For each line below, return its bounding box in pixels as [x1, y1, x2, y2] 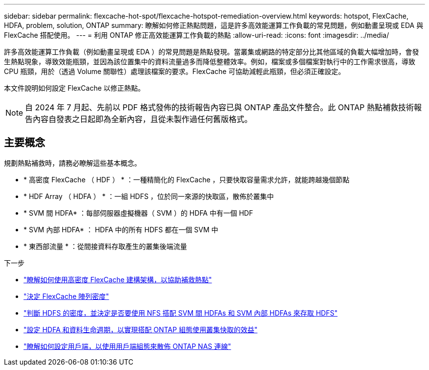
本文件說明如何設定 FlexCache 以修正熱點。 [4, 84, 145, 92]
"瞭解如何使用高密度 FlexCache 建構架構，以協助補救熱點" [24, 275, 212, 284]
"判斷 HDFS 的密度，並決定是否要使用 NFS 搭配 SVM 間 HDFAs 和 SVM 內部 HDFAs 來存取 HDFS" [24, 308, 338, 317]
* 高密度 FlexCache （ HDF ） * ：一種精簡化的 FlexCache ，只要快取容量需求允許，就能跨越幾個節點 [24, 175, 350, 184]
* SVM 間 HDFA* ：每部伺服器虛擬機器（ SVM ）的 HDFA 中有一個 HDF [24, 208, 253, 217]
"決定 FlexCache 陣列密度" [24, 292, 109, 300]
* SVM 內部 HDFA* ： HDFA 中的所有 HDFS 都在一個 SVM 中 [24, 225, 218, 234]
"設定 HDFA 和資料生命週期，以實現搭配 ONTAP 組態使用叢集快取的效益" [24, 325, 258, 334]
